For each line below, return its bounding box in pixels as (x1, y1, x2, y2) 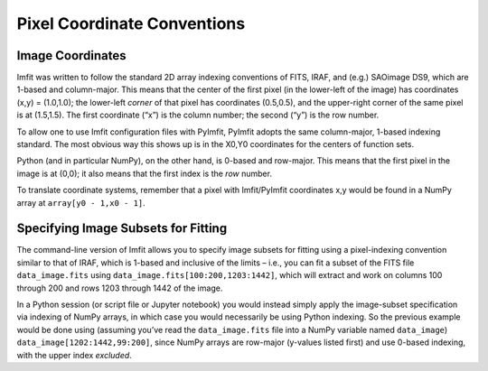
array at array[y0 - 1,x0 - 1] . (16, 197, 146, 208)
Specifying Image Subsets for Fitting (16, 221, 228, 237)
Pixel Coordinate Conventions (16, 14, 246, 33)
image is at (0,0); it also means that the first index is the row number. (16, 168, 273, 179)
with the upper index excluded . (16, 349, 133, 360)
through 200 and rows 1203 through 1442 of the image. (16, 283, 223, 293)
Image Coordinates (16, 48, 127, 63)
